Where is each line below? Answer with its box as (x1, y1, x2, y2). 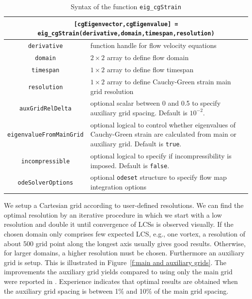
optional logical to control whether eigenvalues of (90, 119, 236, 129)
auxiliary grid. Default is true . (90, 139, 182, 148)
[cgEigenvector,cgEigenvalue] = (74, 20, 178, 28)
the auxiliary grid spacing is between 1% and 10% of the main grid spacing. (4, 285, 229, 296)
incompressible (21, 157, 70, 165)
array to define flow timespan (107, 64, 194, 75)
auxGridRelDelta (19, 105, 72, 112)
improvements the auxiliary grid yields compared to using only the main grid (4, 267, 233, 277)
